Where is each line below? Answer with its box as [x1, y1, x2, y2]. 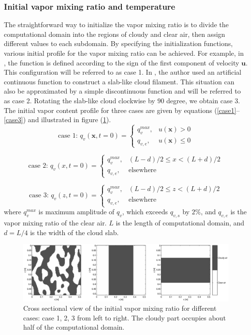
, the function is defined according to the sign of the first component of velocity [4, 57, 239, 67]
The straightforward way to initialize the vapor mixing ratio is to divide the [4, 19, 229, 30]
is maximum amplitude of [38, 207, 115, 217]
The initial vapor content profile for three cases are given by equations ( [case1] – [4, 105, 240, 115]
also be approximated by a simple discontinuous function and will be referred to [4, 86, 241, 96]
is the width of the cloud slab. [30, 227, 119, 237]
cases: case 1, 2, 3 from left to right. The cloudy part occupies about [23, 312, 226, 322]
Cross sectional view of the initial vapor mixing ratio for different [23, 303, 217, 313]
